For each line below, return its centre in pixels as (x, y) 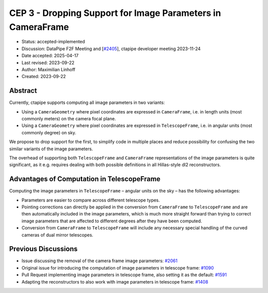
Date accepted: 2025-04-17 (50, 56)
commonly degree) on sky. (49, 132)
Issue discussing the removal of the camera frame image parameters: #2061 (100, 261)
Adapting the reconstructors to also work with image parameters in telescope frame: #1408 (115, 282)
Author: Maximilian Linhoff (48, 69)
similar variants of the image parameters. (51, 149)
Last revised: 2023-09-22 (48, 63)
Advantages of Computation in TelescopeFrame (85, 179)
